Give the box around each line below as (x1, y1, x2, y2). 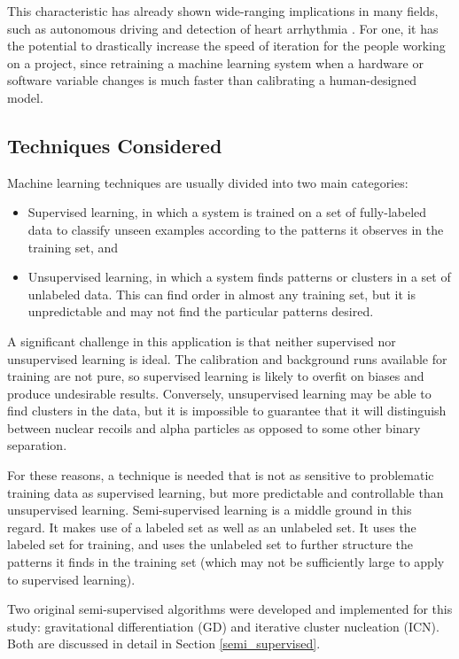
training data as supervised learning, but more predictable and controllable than (7, 483, 444, 501)
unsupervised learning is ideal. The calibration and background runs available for (7, 349, 447, 368)
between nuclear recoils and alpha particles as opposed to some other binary (7, 418, 421, 437)
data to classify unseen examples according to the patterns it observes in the (27, 220, 444, 238)
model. (7, 88, 43, 106)
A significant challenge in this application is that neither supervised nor (7, 331, 396, 350)
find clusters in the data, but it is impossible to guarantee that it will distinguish (7, 401, 447, 420)
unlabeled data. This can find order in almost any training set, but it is (27, 284, 416, 303)
